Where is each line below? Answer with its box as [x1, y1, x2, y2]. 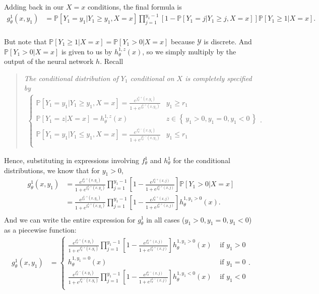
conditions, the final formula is [87, 2, 182, 12]
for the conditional [173, 155, 230, 166]
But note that [4, 36, 47, 46]
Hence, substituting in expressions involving [4, 155, 140, 166]
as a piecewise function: [4, 225, 77, 235]
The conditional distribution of [24, 72, 118, 83]
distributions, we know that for [4, 165, 100, 175]
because [171, 36, 195, 46]
